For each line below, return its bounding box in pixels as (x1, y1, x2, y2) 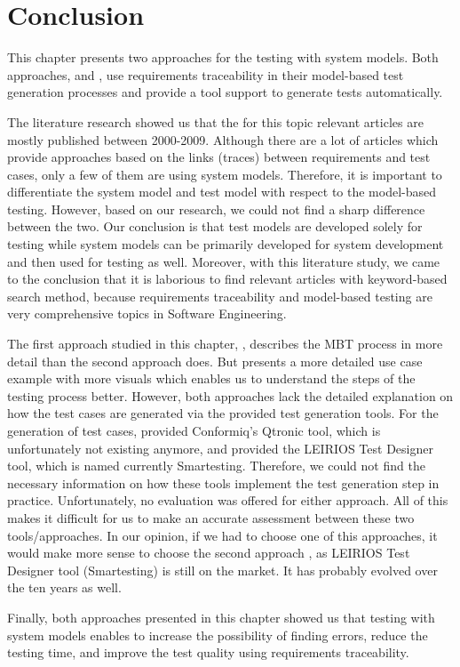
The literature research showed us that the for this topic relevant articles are (7, 112, 424, 131)
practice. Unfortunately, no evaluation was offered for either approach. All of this (7, 491, 448, 510)
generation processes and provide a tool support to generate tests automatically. (7, 83, 443, 101)
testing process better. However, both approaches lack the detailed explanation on (7, 386, 454, 405)
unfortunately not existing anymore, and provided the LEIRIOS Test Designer (7, 438, 433, 457)
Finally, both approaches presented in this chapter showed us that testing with (7, 607, 435, 626)
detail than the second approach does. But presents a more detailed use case (7, 351, 423, 370)
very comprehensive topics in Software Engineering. (7, 304, 287, 323)
